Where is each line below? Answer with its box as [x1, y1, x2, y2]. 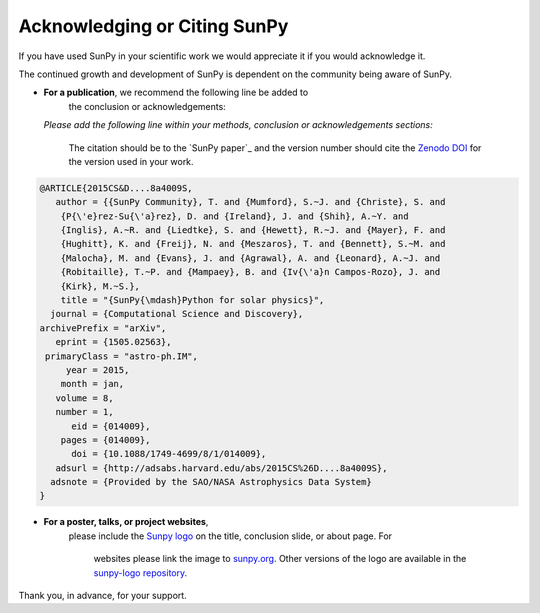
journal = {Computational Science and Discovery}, [50, 308, 304, 320]
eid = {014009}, [71, 420, 151, 432]
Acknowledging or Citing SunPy [18, 15, 289, 37]
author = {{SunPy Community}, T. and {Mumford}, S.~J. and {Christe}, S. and [55, 196, 446, 208]
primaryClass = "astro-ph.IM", [45, 350, 199, 362]
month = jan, [60, 378, 125, 390]
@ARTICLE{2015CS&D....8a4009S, [39, 182, 194, 194]
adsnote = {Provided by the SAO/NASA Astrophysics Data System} [50, 476, 372, 488]
